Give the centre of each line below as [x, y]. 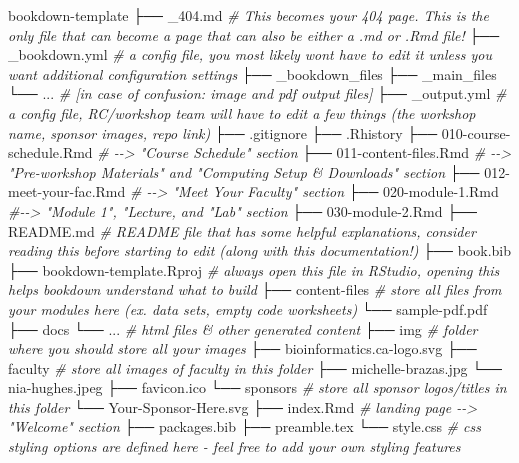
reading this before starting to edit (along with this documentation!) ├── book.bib [259, 250]
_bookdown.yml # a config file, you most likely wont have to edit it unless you [250, 54]
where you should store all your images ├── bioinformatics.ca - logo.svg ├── [242, 348]
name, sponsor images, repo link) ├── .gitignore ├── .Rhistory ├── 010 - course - [259, 132]
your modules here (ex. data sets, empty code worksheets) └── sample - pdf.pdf [248, 308]
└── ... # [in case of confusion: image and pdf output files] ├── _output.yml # [257, 93]
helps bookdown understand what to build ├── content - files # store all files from [255, 289]
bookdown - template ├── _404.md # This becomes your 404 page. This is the [248, 15]
